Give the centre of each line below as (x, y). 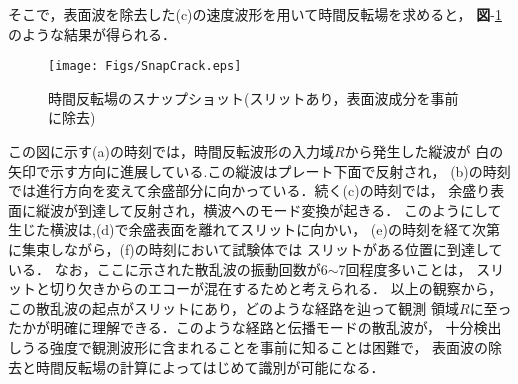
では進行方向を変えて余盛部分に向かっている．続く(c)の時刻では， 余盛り (249, 190)
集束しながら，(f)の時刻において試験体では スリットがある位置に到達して (262, 249)
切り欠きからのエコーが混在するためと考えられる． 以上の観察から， (276, 288)
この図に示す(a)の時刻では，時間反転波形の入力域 (171, 151)
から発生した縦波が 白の (424, 151)
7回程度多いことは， (405, 268)
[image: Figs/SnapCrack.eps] (145, 66)
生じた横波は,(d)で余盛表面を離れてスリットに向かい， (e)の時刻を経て (240, 229)
